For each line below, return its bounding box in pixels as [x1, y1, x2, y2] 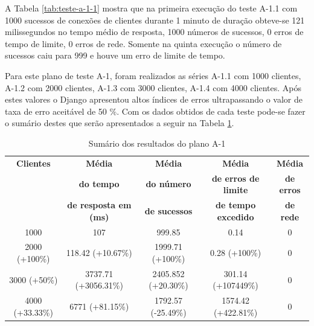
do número [146, 177, 191, 190]
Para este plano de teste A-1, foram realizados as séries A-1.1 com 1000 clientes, [5, 69, 301, 81]
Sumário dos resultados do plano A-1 [88, 136, 226, 149]
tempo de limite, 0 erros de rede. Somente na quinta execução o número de [5, 37, 282, 50]
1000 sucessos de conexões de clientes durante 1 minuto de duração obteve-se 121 [5, 13, 305, 26]
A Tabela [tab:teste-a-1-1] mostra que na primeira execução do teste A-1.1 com [5, 2, 298, 14]
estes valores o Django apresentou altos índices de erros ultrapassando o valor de [5, 93, 303, 106]
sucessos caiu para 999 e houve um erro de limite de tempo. [5, 49, 225, 62]
